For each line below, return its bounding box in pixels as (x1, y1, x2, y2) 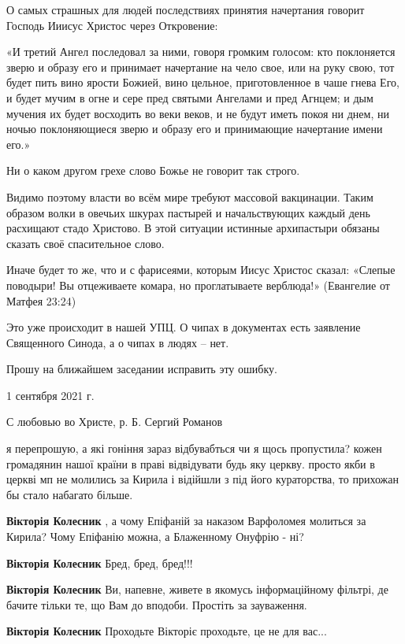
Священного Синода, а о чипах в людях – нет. (6, 334, 229, 350)
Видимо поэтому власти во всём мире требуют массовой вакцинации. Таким (6, 188, 373, 205)
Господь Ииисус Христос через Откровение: (6, 17, 218, 33)
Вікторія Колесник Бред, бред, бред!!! (6, 554, 193, 571)
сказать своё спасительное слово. (6, 235, 165, 251)
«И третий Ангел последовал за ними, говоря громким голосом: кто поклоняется (6, 43, 396, 60)
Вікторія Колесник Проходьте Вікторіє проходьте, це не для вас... (6, 623, 327, 639)
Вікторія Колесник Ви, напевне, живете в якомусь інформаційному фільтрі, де (6, 581, 388, 598)
